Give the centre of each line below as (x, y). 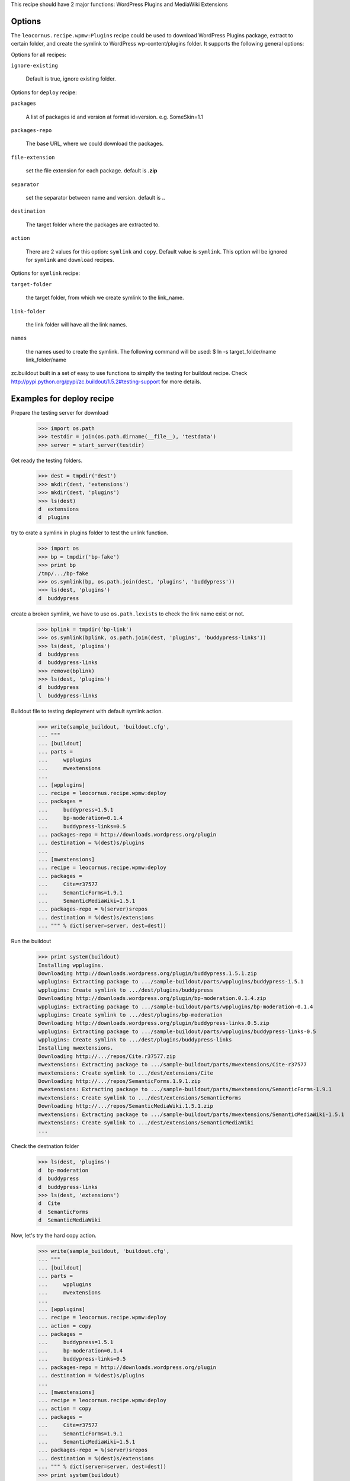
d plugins (54, 517)
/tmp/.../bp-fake (63, 573)
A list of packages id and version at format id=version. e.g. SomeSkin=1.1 (115, 117)
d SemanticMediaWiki (70, 1220)
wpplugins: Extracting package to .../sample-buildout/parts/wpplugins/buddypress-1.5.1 (171, 982)
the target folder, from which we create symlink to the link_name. (105, 298)
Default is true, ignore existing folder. (71, 79)
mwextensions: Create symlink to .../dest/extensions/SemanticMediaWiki (146, 1122)
